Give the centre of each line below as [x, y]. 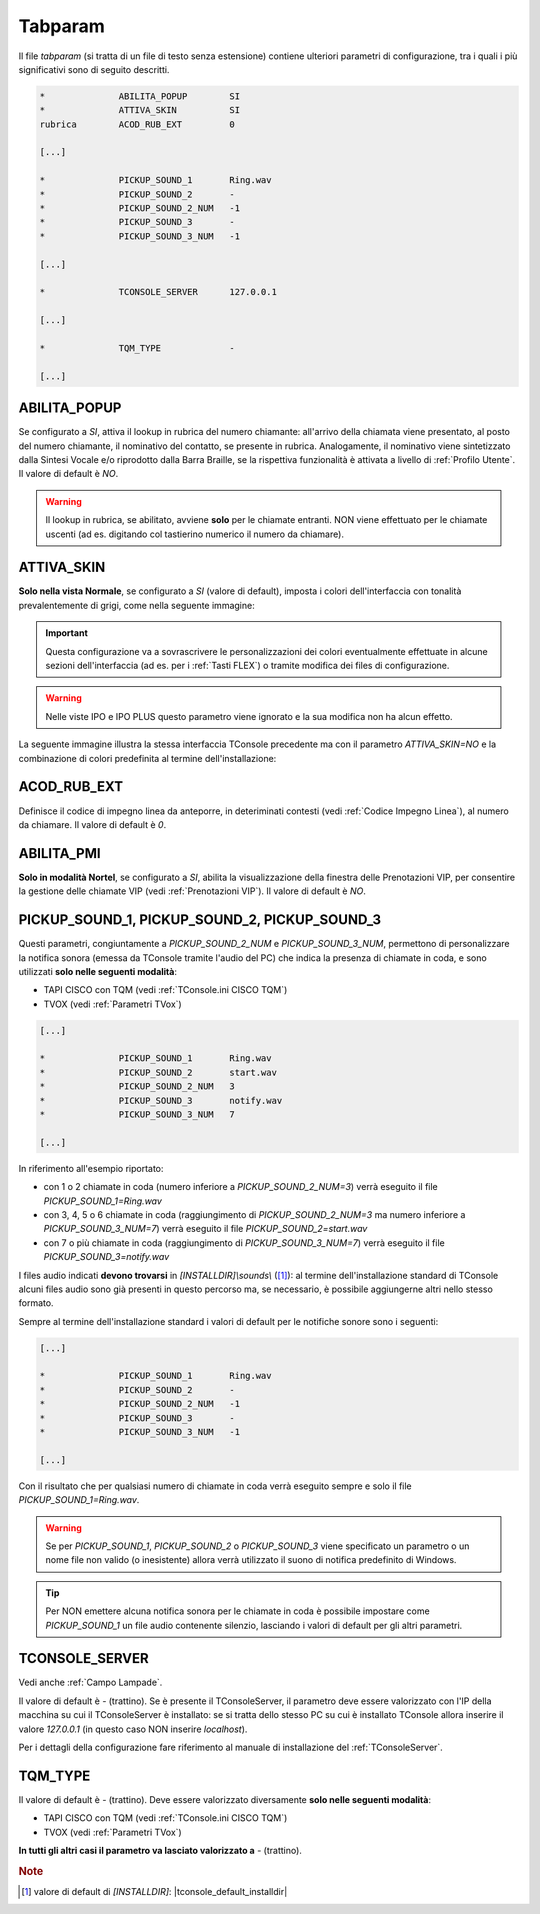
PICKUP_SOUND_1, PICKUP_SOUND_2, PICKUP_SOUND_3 [200, 920]
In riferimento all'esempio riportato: [91, 1168]
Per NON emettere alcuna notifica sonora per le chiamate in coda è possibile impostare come [237, 1611]
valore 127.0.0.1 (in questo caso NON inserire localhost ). [133, 1729]
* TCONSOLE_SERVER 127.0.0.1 [158, 292]
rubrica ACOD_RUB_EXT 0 [137, 124]
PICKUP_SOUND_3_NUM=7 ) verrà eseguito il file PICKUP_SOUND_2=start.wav [205, 1229]
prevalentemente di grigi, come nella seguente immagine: [136, 605]
